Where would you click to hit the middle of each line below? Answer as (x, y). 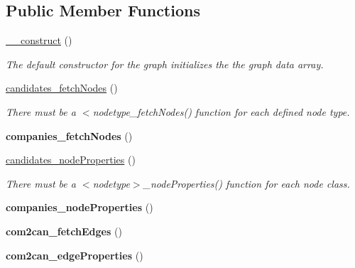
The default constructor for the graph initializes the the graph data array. (165, 64)
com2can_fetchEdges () (64, 231)
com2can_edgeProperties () (75, 255)
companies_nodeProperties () (80, 207)
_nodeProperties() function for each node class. (246, 183)
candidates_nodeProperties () (71, 160)
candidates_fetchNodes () (62, 88)
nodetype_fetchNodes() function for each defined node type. (221, 111)
